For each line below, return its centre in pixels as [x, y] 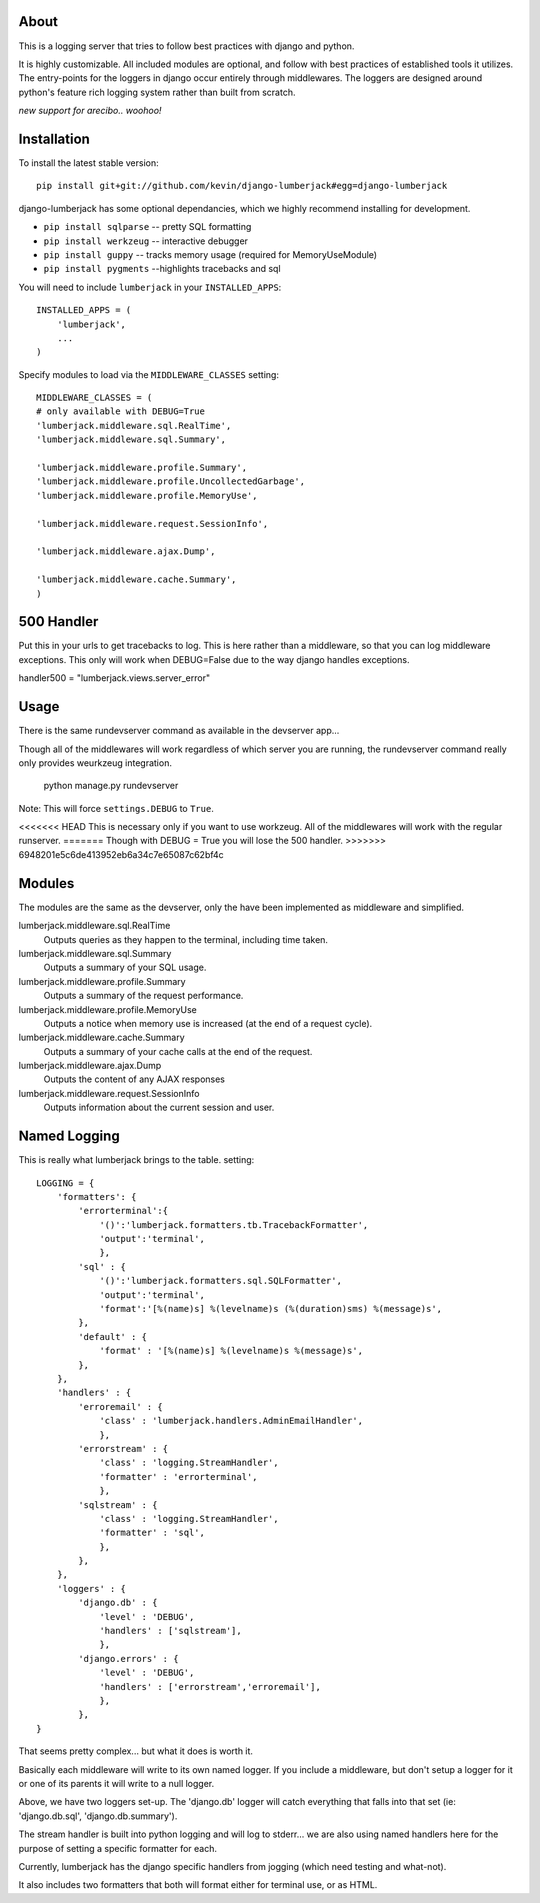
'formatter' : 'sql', [152, 1533]
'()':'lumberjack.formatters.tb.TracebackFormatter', [234, 1224]
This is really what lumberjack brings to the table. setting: [136, 1160]
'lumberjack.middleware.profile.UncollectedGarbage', [170, 481]
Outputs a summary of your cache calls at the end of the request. [178, 1051]
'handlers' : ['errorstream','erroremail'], [210, 1686]
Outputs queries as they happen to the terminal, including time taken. [186, 939]
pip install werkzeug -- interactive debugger [146, 241]
